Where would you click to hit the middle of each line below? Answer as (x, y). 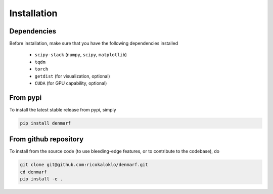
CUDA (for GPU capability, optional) (71, 83)
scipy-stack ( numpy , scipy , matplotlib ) (81, 55)
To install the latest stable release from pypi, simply (63, 109)
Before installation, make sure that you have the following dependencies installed (94, 44)
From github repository (47, 139)
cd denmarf (33, 172)
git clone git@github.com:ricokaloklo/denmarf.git (84, 165)
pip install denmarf (45, 123)
